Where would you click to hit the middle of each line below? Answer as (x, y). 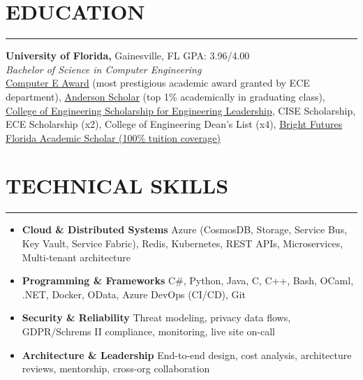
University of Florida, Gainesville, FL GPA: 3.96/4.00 (128, 56)
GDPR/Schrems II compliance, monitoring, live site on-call (148, 331)
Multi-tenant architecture (76, 257)
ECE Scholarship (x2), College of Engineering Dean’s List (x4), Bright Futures (174, 124)
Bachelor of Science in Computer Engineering (104, 69)
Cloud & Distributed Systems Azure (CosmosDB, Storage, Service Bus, (185, 229)
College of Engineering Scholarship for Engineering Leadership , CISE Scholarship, (181, 110)
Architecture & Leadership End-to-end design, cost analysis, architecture (187, 355)
